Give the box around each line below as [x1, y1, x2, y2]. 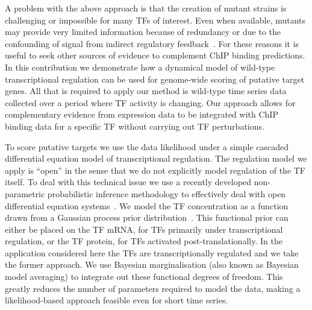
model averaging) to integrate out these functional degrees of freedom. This [5, 270, 283, 283]
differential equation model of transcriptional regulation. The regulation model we [5, 152, 307, 165]
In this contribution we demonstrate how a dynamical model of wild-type [5, 60, 275, 73]
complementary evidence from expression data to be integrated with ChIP [5, 108, 278, 121]
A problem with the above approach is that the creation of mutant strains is [5, 2, 287, 14]
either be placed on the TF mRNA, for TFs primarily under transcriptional [5, 223, 283, 235]
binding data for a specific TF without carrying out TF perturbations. [5, 119, 264, 132]
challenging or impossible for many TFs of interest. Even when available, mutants [5, 13, 306, 26]
